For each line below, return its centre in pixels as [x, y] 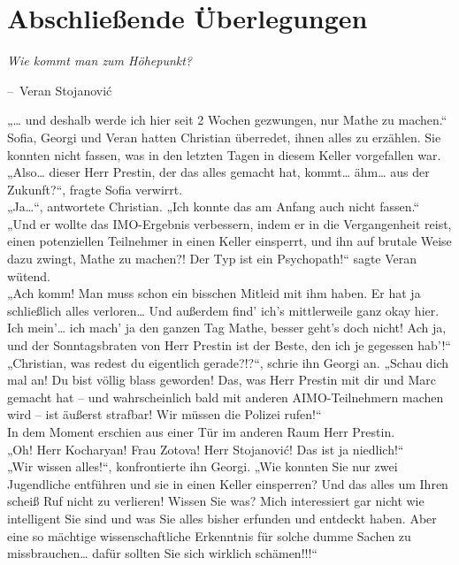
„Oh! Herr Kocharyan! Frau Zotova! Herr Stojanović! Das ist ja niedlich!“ [206, 449]
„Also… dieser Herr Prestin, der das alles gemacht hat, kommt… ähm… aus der [218, 172]
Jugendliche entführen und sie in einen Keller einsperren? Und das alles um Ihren [228, 483]
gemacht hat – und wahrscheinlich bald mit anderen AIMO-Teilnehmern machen [226, 397]
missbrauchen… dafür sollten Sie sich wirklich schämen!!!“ [162, 553]
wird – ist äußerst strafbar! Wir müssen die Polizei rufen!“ [164, 414]
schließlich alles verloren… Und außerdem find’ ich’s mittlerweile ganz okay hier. [223, 310]
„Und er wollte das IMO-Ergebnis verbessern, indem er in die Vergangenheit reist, [229, 223]
